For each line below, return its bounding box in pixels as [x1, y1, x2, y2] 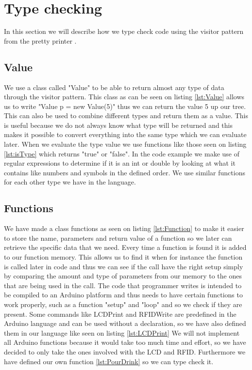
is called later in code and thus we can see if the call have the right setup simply [4, 261, 243, 271]
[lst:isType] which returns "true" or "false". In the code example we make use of [4, 148, 240, 158]
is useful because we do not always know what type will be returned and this [4, 120, 233, 130]
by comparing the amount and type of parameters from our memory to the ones [4, 271, 242, 281]
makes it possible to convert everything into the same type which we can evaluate [4, 129, 247, 139]
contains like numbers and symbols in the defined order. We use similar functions [4, 167, 245, 177]
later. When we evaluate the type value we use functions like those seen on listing [4, 139, 247, 149]
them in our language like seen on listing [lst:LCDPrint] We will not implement [4, 327, 240, 338]
